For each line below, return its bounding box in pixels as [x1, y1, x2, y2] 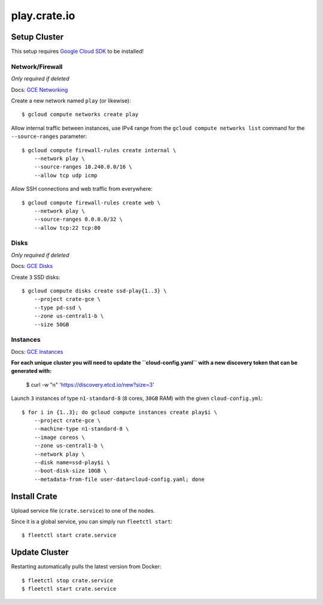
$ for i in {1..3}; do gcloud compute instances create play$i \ [22, 408, 218, 416]
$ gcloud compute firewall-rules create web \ [22, 199, 161, 206]
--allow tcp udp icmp [33, 171, 98, 179]
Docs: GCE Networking [11, 86, 68, 93]
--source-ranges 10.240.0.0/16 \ [33, 164, 133, 170]
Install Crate [11, 491, 58, 501]
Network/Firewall [11, 62, 63, 71]
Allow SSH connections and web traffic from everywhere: [11, 185, 153, 192]
